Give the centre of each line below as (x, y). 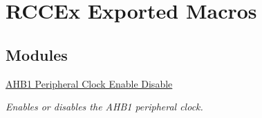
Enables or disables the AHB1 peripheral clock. (104, 107)
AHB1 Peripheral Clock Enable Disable (89, 83)
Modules (37, 54)
